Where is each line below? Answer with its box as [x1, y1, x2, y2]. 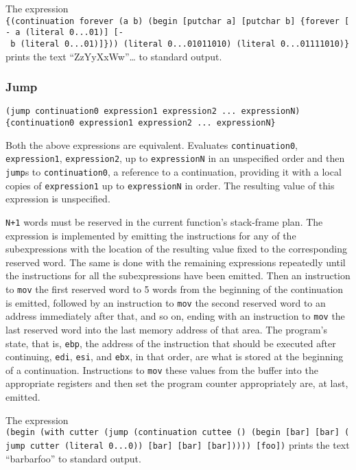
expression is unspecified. [5, 191, 110, 206]
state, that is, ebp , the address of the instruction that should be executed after [5, 336, 336, 350]
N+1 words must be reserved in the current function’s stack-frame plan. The [5, 214, 323, 228]
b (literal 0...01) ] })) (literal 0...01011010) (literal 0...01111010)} [10, 38, 350, 49]
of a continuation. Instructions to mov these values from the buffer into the [5, 362, 318, 377]
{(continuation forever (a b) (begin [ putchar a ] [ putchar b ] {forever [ [5, 16, 350, 26]
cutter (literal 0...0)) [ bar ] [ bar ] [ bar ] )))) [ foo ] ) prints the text [29, 437, 350, 451]
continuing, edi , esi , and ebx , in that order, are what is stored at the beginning [5, 349, 344, 364]
